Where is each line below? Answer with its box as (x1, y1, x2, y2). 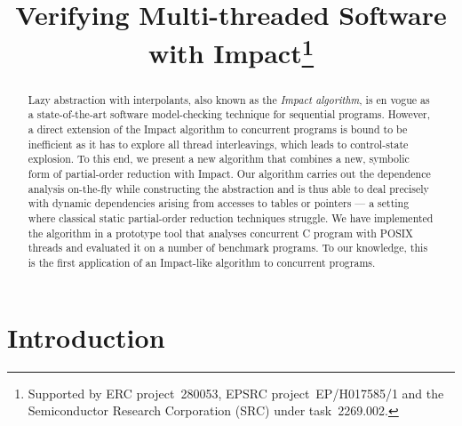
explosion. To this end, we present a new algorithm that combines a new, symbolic (28, 151, 410, 166)
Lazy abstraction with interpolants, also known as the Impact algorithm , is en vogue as (28, 92, 430, 107)
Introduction (7, 318, 165, 355)
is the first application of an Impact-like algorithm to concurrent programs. (28, 254, 376, 269)
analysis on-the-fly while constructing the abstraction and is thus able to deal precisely (28, 181, 429, 196)
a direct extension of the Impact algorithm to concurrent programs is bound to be (28, 122, 408, 136)
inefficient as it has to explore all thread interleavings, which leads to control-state (28, 136, 409, 151)
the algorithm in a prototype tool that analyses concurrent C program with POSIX (28, 225, 414, 240)
